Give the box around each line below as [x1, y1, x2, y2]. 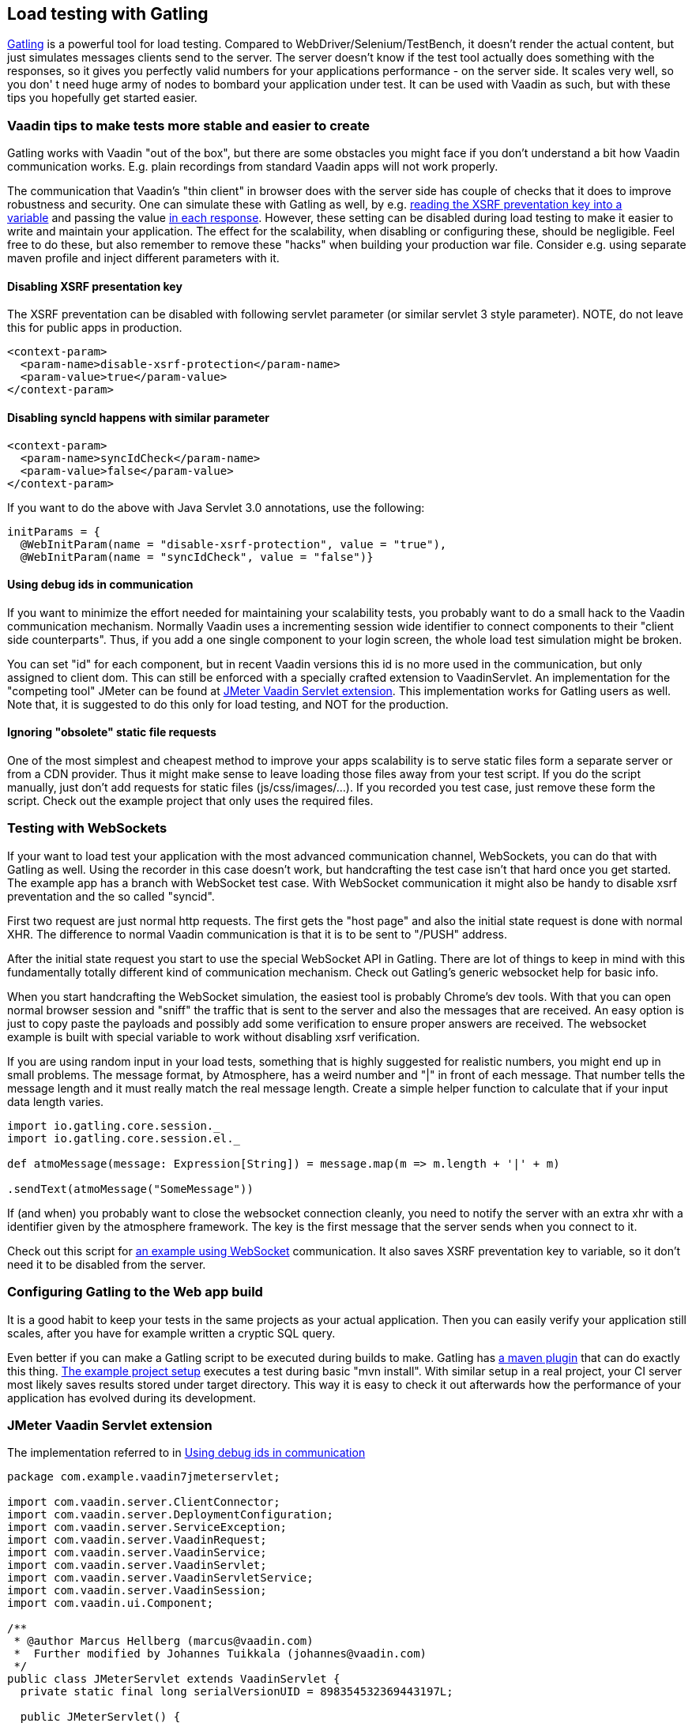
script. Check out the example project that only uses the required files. [7, 794, 374, 808]
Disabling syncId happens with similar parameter [7, 411, 270, 424]
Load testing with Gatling [7, 4, 209, 24]
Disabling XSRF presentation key [7, 279, 182, 293]
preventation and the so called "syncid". [7, 889, 215, 903]
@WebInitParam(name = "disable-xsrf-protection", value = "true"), [20, 537, 447, 551]
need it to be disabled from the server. [7, 1257, 206, 1271]
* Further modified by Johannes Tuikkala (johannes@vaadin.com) [13, 1647, 427, 1661]
